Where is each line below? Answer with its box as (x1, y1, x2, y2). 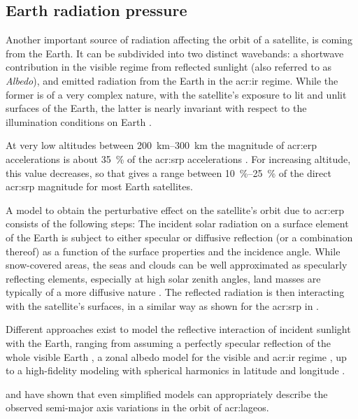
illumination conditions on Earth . (6, 114, 152, 129)
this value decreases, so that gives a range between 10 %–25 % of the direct (6, 165, 331, 180)
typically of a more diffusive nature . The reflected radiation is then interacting (6, 285, 345, 299)
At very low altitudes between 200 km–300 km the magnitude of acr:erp (6, 138, 317, 152)
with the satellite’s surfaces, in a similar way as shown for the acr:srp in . (6, 298, 320, 313)
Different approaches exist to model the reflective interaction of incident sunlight (6, 322, 351, 336)
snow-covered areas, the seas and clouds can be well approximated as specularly (6, 257, 348, 272)
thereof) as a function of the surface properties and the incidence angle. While (6, 243, 341, 258)
